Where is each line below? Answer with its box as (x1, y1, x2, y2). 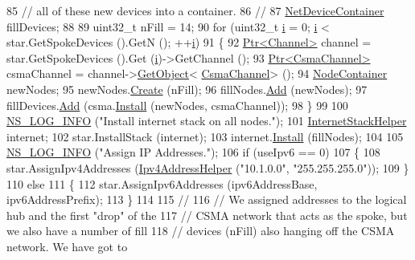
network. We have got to (6, 238, 128, 254)
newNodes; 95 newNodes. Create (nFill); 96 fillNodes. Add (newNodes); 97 (6, 80, 368, 97)
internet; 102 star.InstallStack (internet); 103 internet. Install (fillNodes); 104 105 (6, 128, 404, 144)
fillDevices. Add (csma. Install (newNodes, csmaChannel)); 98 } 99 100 (6, 96, 348, 113)
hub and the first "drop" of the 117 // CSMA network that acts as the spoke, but (6, 206, 408, 223)
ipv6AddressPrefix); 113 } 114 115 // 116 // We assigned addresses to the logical (6, 191, 407, 208)
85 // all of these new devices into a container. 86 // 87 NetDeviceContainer (6, 2, 384, 18)
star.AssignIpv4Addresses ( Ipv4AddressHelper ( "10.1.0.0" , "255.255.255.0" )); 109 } (6, 159, 409, 176)
